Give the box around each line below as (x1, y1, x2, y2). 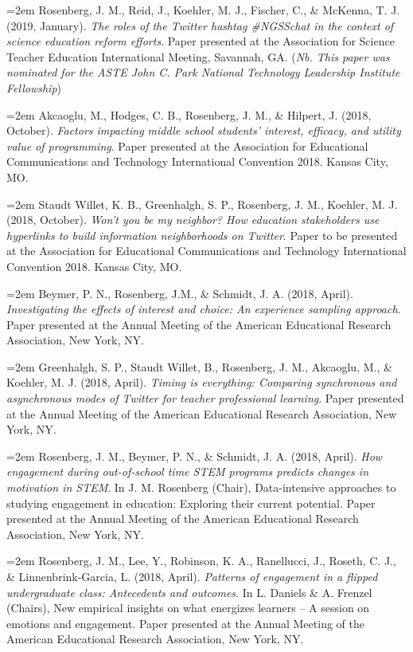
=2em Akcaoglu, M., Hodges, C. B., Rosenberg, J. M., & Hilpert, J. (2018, (6, 106, 372, 123)
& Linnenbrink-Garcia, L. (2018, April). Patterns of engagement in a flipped (6, 568, 378, 584)
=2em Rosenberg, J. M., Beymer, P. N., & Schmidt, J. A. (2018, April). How (6, 447, 383, 464)
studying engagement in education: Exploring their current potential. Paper (6, 494, 376, 511)
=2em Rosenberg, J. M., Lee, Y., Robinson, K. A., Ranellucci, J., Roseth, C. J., (6, 552, 396, 569)
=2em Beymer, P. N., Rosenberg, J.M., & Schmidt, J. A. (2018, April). (6, 285, 353, 301)
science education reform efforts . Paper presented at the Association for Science (6, 33, 395, 49)
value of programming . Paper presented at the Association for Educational (6, 137, 368, 154)
